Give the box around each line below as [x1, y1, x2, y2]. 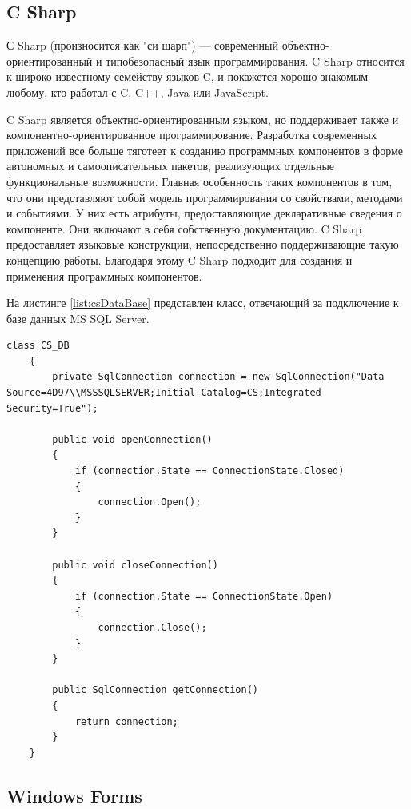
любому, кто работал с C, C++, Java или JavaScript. [6, 83, 269, 100]
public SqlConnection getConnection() [52, 684, 258, 696]
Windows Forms [6, 783, 142, 807]
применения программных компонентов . [6, 267, 202, 284]
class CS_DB [6, 340, 70, 352]
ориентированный [6, 52, 93, 69]
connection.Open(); [98, 496, 202, 508]
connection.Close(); [98, 621, 207, 633]
